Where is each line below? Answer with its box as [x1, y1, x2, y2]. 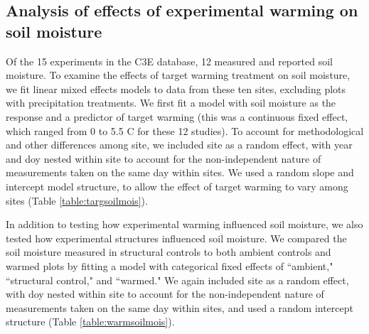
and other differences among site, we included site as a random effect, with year [6, 137, 353, 152]
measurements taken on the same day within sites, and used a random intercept [6, 300, 353, 315]
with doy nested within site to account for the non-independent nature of [6, 286, 324, 301]
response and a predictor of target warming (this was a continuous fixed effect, [6, 109, 348, 124]
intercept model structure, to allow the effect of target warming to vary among [6, 178, 348, 193]
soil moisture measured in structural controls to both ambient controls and [6, 244, 331, 259]
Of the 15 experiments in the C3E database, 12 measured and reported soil [6, 53, 333, 68]
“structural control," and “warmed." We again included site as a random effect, [6, 272, 349, 287]
